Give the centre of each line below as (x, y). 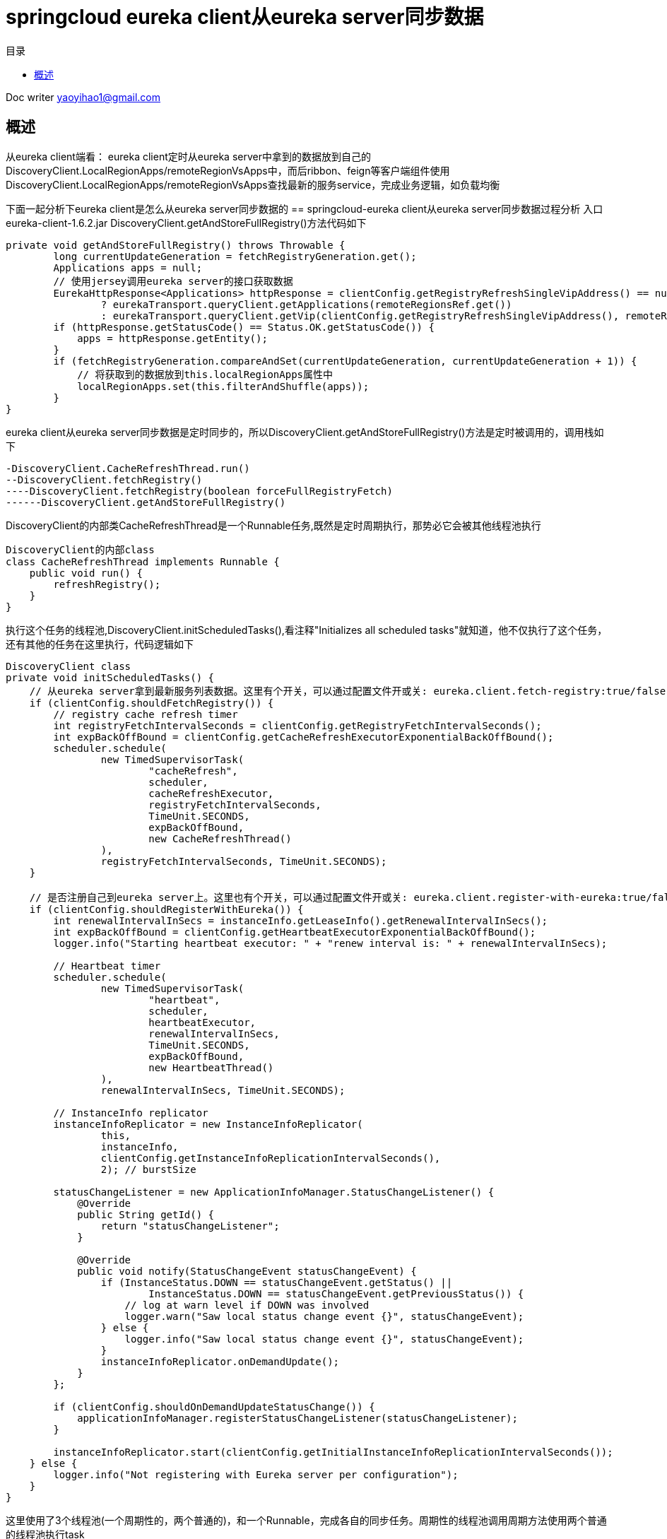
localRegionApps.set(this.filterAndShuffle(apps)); (223, 386)
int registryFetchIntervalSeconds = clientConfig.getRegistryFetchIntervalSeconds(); (297, 725)
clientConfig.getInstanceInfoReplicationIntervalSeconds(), (271, 1158)
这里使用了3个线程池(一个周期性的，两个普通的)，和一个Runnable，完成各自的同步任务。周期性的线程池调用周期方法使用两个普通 (306, 1520)
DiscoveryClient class (69, 666)
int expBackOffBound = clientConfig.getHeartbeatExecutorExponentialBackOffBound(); (295, 932)
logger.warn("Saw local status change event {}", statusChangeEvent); (324, 1316)
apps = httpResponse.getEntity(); (172, 338)
